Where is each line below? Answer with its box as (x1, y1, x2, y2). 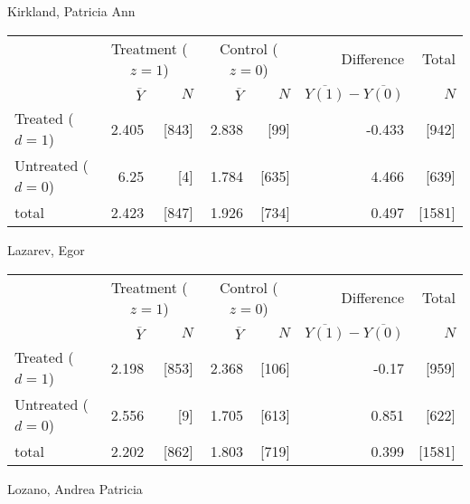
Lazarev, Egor (7, 241, 85, 260)
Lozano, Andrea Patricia (7, 480, 143, 499)
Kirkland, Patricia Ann (7, 2, 136, 20)
